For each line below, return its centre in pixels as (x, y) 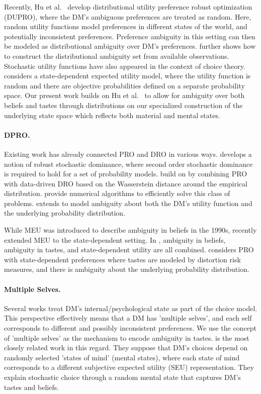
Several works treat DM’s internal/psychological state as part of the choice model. (131, 308)
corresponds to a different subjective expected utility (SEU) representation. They (129, 367)
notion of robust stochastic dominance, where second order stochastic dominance (128, 164)
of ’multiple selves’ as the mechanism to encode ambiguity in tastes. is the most (127, 337)
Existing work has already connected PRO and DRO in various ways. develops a (128, 154)
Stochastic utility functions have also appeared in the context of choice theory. (125, 66)
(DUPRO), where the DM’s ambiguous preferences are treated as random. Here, (128, 16)
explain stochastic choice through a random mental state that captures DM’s (122, 377)
